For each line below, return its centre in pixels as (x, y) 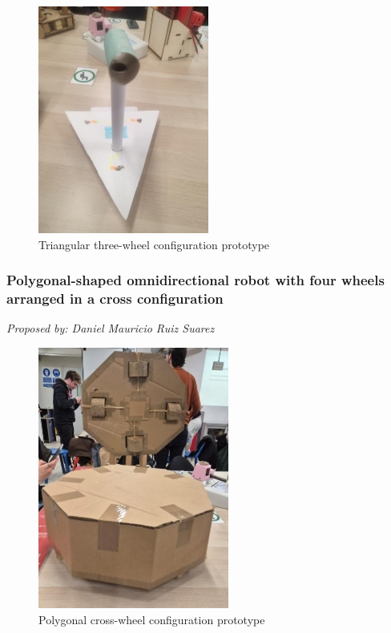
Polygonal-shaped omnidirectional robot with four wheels (195, 280)
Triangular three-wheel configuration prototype (154, 244)
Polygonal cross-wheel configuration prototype (152, 619)
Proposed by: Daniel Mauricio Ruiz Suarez (111, 328)
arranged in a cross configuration (115, 298)
